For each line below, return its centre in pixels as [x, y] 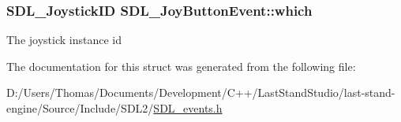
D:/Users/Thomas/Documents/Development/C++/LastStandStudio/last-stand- [201, 92]
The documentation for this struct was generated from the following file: [181, 66]
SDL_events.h [188, 108]
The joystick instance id [64, 40]
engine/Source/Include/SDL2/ [80, 108]
